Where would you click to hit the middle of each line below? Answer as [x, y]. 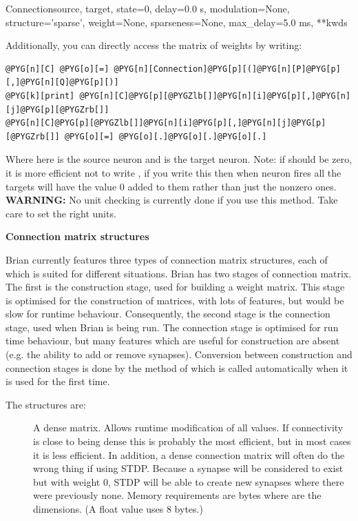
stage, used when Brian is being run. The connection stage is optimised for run [172, 327]
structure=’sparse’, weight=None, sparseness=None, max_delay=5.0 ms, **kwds [177, 22]
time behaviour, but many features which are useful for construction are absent [173, 341]
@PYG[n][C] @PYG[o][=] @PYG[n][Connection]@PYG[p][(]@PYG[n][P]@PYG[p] [173, 69]
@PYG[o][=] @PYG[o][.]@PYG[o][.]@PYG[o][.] [166, 136]
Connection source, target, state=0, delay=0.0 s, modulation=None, [148, 8]
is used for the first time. [58, 381]
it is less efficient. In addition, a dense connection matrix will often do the [189, 454]
